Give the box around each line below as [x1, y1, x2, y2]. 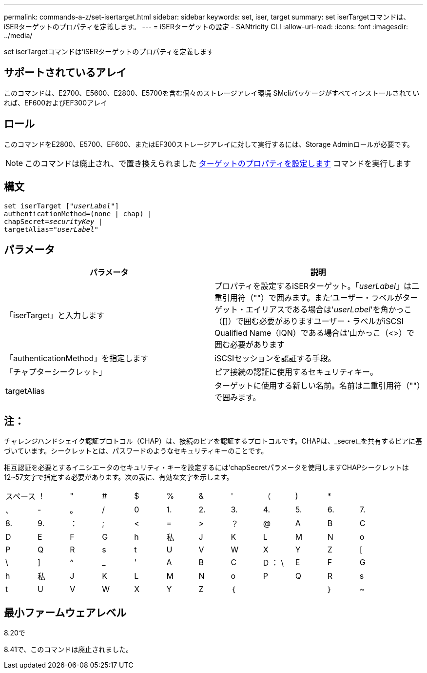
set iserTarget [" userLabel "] [4, 202, 119, 210]
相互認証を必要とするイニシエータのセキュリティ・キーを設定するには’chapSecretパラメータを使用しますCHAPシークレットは [4, 463, 409, 472]
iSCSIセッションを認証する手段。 [214, 353, 336, 364]
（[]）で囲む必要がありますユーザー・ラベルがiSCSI [214, 316, 404, 326]
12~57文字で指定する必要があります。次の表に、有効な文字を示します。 [4, 473, 233, 482]
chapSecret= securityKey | [4, 217, 103, 225]
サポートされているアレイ [4, 66, 127, 79]
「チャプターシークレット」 [5, 367, 107, 377]
